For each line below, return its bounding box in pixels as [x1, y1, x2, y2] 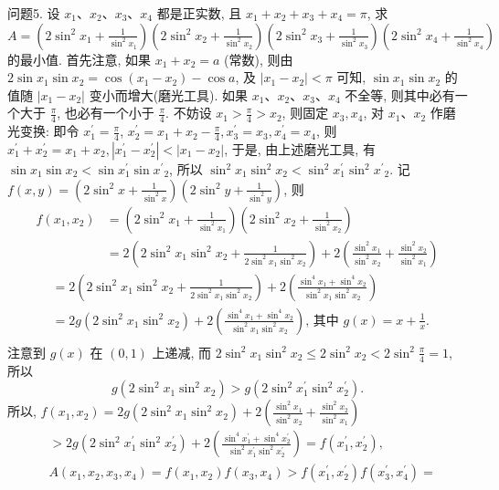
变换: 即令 [19, 121, 80, 141]
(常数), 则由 [224, 49, 293, 68]
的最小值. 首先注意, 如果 [7, 49, 152, 68]
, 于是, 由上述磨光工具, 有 [224, 140, 376, 159]
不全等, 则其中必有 [345, 85, 455, 104]
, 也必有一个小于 [57, 103, 154, 122]
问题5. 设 [7, 4, 60, 22]
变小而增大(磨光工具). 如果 [89, 85, 249, 104]
